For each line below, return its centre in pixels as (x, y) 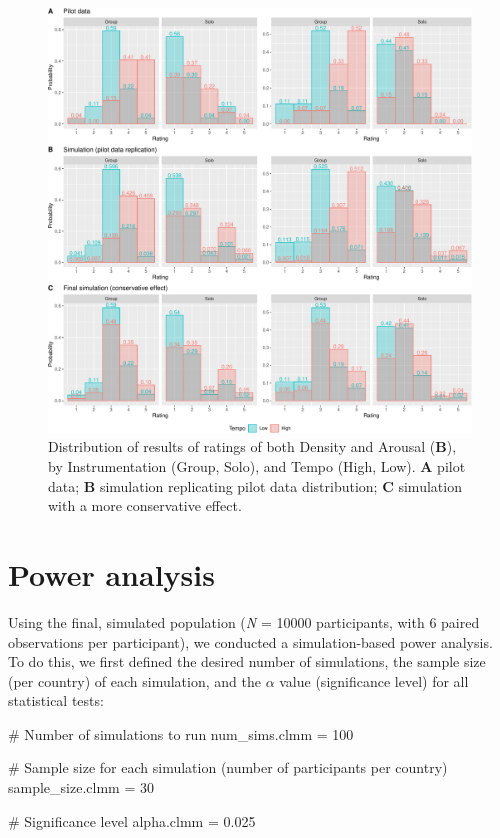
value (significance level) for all (374, 680)
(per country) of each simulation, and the (134, 680)
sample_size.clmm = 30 (81, 787)
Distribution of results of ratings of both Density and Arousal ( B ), (252, 446)
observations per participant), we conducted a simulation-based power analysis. (250, 641)
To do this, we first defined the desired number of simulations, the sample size (247, 661)
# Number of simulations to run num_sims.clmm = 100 (181, 733)
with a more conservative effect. (145, 505)
